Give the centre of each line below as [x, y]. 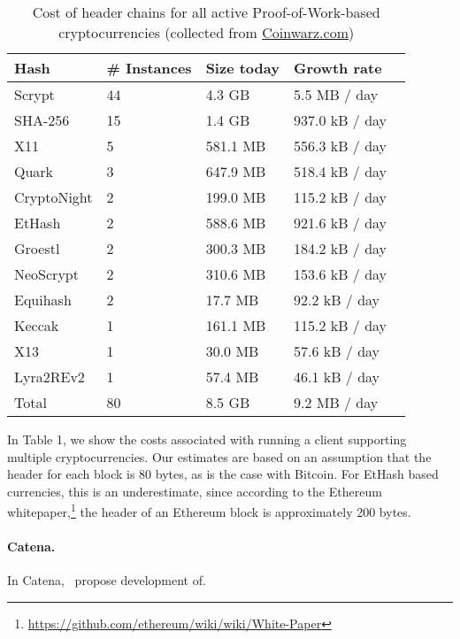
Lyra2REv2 [50, 377]
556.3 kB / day [340, 146]
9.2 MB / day [336, 402]
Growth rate [337, 68]
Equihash [43, 300]
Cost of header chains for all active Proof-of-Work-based [206, 12]
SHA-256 [42, 120]
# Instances [149, 68]
